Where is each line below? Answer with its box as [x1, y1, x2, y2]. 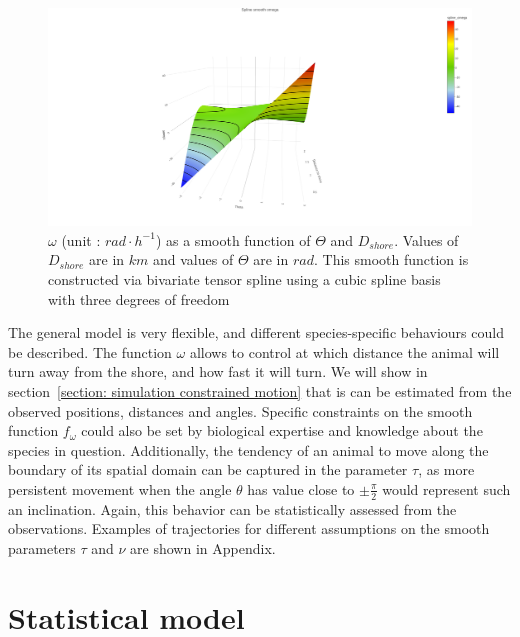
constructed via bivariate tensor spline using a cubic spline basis [48, 268, 441, 289]
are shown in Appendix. [130, 537, 276, 558]
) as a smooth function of [155, 229, 311, 250]
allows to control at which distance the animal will [189, 341, 500, 362]
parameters [8, 537, 76, 558]
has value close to [247, 478, 355, 499]
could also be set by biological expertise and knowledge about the [81, 420, 483, 441]
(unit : [61, 229, 101, 250]
